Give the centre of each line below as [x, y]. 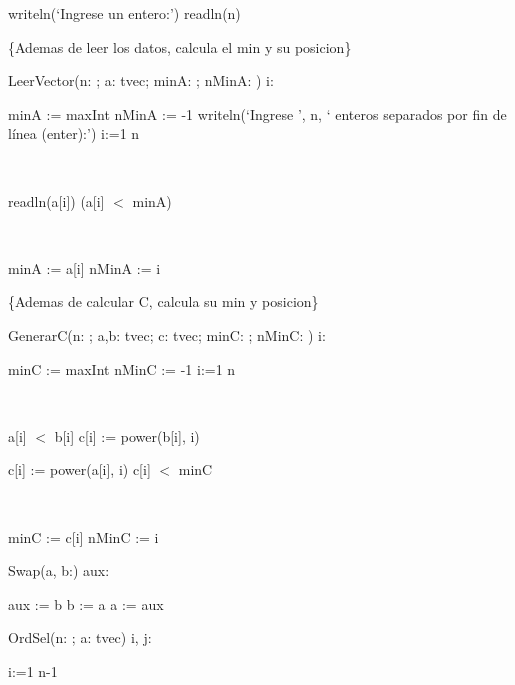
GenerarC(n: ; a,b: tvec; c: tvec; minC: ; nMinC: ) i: [167, 334]
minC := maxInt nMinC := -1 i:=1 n [122, 368]
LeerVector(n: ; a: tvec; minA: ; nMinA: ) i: [141, 80]
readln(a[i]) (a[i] [56, 200]
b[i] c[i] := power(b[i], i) [127, 435]
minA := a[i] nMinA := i [84, 267]
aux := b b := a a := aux [86, 603]
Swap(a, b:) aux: [59, 570]
